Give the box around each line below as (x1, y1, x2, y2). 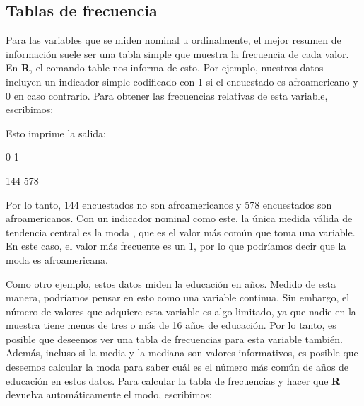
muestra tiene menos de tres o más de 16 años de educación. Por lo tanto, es (6, 318, 336, 332)
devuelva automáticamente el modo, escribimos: (6, 387, 212, 402)
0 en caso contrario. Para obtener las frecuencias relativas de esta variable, (6, 88, 328, 103)
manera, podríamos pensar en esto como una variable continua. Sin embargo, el (6, 290, 350, 305)
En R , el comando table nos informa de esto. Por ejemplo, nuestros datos (6, 60, 324, 75)
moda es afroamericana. (6, 252, 108, 267)
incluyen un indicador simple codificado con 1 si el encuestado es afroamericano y (6, 74, 358, 88)
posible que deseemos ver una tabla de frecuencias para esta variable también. (6, 331, 343, 346)
